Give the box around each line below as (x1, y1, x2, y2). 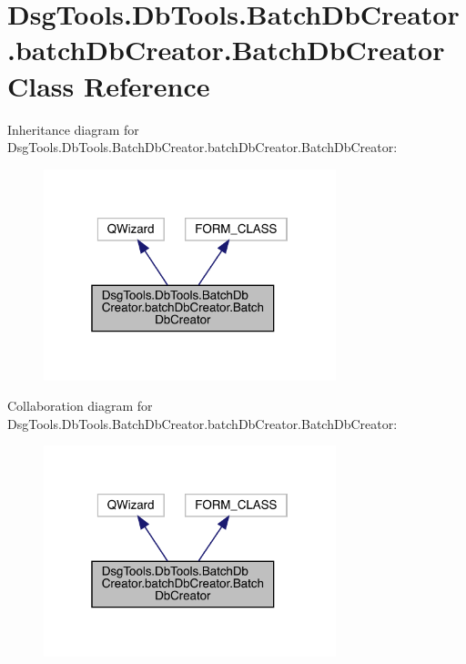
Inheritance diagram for (7, 119, 139, 138)
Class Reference (7, 66, 210, 104)
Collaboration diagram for (7, 396, 153, 415)
